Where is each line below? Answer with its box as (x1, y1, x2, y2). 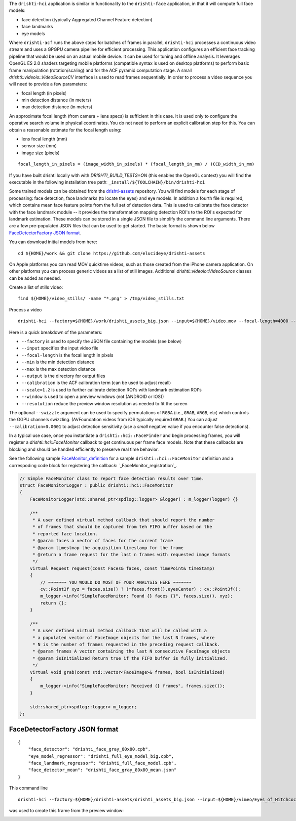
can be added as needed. (9, 275, 61, 281)
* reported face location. (32, 531, 98, 536)
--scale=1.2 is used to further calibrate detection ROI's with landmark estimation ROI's (21, 387, 202, 392)
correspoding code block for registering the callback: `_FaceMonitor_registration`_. (9, 462, 178, 468)
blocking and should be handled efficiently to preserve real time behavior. (9, 446, 159, 452)
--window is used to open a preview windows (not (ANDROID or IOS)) (21, 393, 164, 400)
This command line (9, 785, 48, 791)
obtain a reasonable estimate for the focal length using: (9, 127, 122, 133)
